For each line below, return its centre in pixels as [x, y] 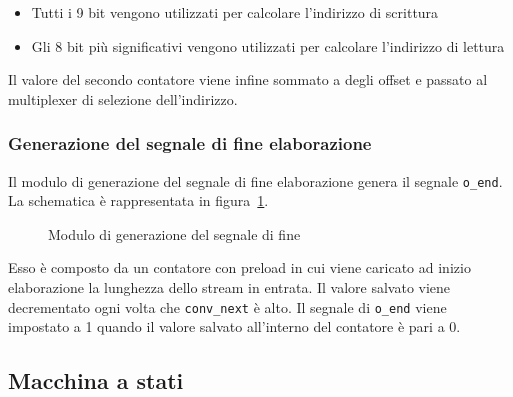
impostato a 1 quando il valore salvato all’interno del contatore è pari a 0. [234, 326]
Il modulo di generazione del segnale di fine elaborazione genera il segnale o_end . [255, 180]
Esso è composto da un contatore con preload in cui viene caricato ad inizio [239, 267]
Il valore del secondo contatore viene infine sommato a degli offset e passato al [248, 79]
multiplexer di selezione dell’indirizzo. [123, 98]
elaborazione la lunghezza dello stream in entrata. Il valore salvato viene [229, 287]
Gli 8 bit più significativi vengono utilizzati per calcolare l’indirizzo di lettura [268, 45]
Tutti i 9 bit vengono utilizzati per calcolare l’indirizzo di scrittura [235, 12]
